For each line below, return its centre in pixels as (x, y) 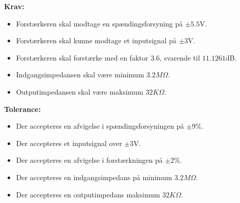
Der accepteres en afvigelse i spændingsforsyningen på (100, 126)
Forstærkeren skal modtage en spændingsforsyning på (99, 23)
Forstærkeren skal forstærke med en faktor (82, 57)
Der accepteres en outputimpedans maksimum (88, 194)
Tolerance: (23, 109)
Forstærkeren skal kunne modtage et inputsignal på (96, 40)
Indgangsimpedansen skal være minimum (80, 75)
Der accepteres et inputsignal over (69, 143)
